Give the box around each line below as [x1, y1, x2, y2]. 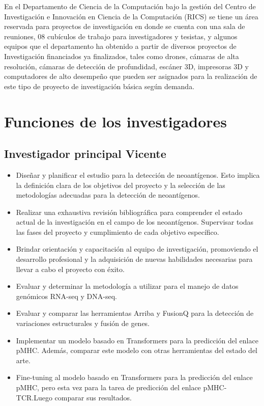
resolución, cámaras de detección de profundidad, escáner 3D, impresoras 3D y [4, 61, 249, 71]
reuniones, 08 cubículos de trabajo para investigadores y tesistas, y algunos [4, 31, 238, 41]
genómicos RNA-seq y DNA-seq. [16, 290, 117, 301]
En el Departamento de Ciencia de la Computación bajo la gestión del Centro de [4, 1, 256, 11]
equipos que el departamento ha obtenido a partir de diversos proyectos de [4, 41, 237, 51]
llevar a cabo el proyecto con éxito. [16, 263, 125, 274]
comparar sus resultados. [54, 392, 132, 402]
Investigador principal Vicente [4, 146, 166, 161]
